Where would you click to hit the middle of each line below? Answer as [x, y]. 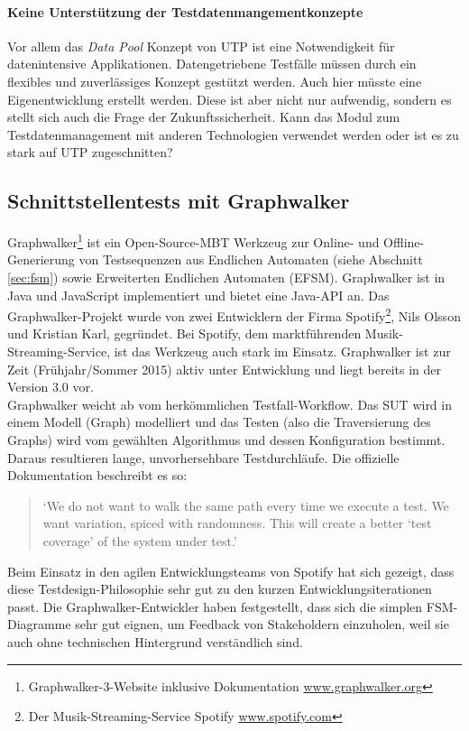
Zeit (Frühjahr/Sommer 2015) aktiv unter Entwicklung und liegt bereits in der [225, 369]
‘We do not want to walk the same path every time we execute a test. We [246, 505]
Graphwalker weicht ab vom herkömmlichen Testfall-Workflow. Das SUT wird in [230, 404]
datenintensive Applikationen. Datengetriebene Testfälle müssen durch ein [212, 64]
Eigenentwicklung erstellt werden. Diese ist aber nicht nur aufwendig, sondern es [230, 99]
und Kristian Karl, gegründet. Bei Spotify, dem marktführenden [184, 333]
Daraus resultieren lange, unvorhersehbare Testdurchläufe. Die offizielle [203, 457]
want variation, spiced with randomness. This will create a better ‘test [237, 523]
